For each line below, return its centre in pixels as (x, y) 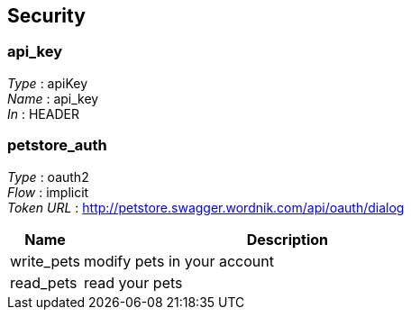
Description (288, 239)
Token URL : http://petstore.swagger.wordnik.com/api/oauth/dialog (206, 207)
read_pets (44, 282)
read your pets (133, 282)
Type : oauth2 (48, 177)
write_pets (46, 261)
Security (46, 16)
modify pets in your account (179, 261)
